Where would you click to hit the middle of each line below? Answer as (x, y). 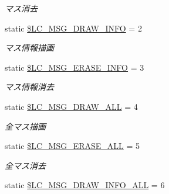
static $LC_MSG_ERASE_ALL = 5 (72, 146)
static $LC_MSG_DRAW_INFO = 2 (73, 28)
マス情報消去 (29, 87)
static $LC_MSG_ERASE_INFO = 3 (75, 67)
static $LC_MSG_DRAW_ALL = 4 (71, 106)
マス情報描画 (29, 48)
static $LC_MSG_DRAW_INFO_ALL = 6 (85, 185)
